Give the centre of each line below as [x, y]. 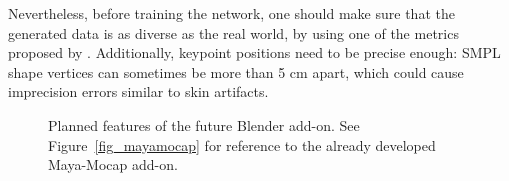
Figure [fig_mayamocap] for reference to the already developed [242, 144]
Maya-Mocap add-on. [113, 164]
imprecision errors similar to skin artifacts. [138, 91]
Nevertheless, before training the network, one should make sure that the [231, 13]
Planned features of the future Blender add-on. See [204, 124]
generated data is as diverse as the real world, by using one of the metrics [233, 32]
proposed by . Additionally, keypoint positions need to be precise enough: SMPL [254, 52]
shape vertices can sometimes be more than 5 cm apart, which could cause [236, 71]
